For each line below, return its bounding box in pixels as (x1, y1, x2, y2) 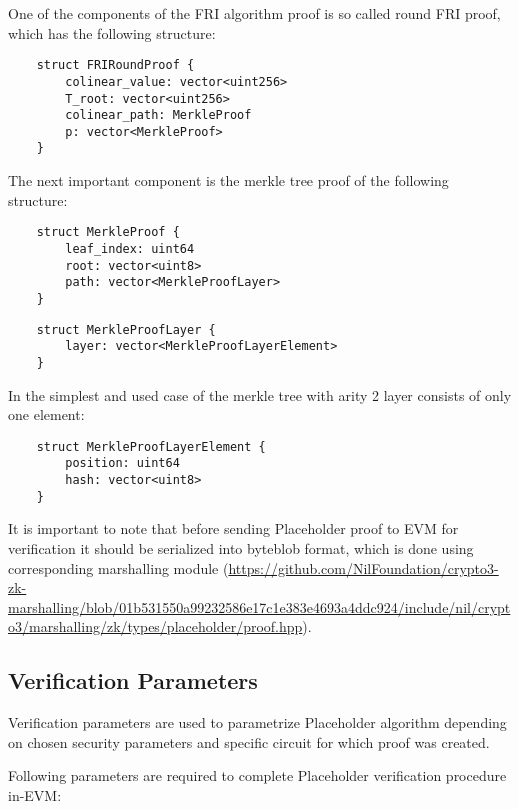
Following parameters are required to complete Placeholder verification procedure (8, 765, 507, 786)
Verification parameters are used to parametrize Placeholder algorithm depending (8, 712, 507, 733)
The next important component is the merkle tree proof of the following (8, 170, 449, 191)
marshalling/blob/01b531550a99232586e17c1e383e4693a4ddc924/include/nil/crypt (8, 596, 511, 617)
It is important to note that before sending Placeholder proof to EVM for (8, 518, 459, 539)
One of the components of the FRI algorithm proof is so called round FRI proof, (8, 3, 501, 23)
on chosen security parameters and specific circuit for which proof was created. (8, 731, 490, 752)
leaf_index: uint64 (65, 241, 195, 256)
